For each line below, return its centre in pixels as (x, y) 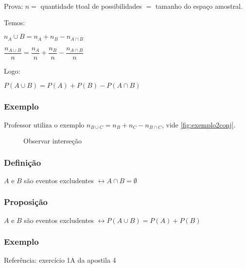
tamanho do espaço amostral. (199, 6)
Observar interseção (53, 141)
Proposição (26, 202)
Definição (23, 162)
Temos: (15, 22)
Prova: (14, 6)
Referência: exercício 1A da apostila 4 (60, 260)
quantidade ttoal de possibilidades (91, 6)
